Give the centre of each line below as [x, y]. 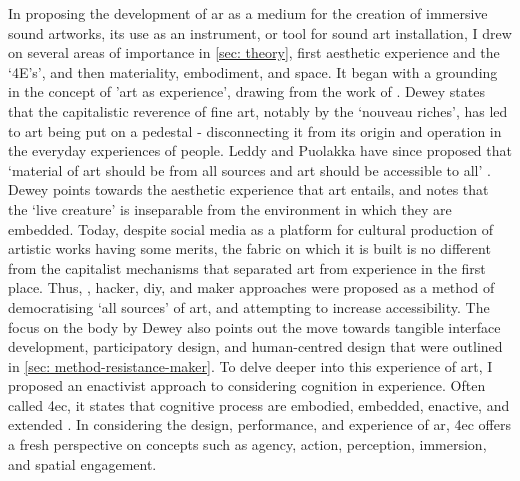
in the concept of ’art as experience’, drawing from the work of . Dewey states [246, 91]
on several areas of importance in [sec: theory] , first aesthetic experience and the [254, 52]
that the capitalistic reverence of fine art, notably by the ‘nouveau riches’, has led [258, 110]
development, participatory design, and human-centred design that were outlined [255, 346]
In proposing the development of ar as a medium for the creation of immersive [248, 13]
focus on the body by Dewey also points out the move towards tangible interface [254, 326]
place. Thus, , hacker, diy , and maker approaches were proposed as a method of [251, 287]
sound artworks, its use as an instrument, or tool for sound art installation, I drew [260, 32]
